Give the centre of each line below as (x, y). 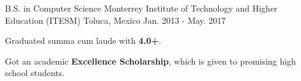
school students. (35, 73)
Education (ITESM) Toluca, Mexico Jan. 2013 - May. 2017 (116, 20)
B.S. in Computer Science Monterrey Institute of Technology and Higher (141, 8)
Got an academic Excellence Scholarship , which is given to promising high (150, 61)
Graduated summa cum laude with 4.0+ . (83, 40)
